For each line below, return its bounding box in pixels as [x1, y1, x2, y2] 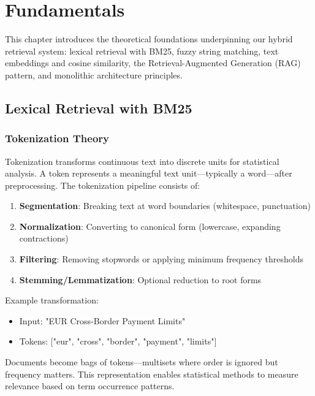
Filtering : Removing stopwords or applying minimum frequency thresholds [19, 253, 304, 265]
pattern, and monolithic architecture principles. [5, 68, 183, 81]
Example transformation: [5, 294, 99, 307]
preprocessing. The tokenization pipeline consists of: [5, 178, 200, 191]
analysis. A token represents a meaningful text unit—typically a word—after [5, 167, 292, 180]
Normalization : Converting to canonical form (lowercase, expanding [19, 219, 281, 232]
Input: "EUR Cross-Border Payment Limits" [19, 314, 186, 327]
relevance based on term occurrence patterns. [5, 379, 175, 392]
